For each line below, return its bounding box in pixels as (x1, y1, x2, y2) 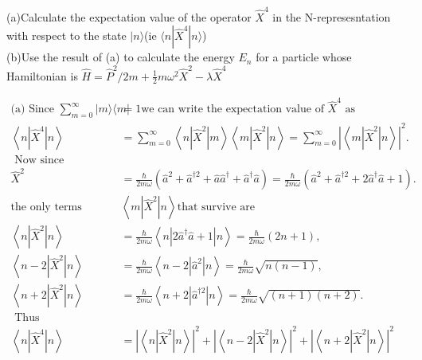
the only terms (10, 202, 82, 213)
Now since (14, 154, 64, 166)
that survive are (177, 202, 256, 213)
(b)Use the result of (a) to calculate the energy (6, 49, 235, 65)
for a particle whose (256, 49, 352, 65)
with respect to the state (6, 27, 127, 44)
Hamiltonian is (6, 67, 78, 84)
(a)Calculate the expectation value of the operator (6, 8, 252, 25)
